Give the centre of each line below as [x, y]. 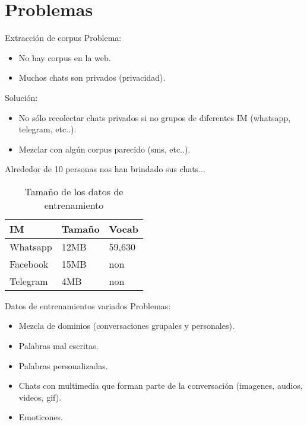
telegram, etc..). [48, 129]
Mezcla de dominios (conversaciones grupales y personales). [126, 326]
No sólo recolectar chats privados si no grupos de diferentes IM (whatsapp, [155, 117]
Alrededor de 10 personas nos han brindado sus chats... [105, 169]
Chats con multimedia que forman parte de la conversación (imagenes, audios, [161, 386]
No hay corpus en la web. [65, 57]
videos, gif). [40, 397]
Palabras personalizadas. [63, 365]
